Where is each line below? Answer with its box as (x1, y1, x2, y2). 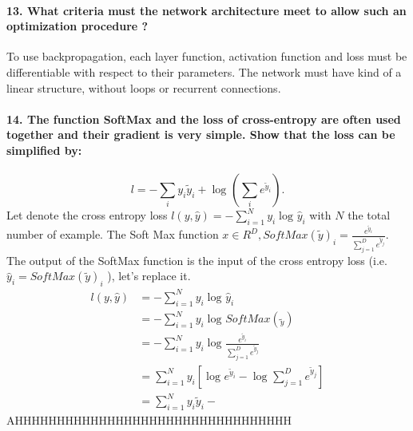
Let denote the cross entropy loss (6, 207, 168, 223)
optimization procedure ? (6, 18, 149, 34)
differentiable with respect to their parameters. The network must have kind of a (6, 63, 402, 80)
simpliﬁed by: (6, 141, 82, 158)
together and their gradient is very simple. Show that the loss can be (6, 126, 395, 143)
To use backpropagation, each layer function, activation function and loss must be (6, 48, 407, 65)
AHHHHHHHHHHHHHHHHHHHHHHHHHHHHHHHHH (6, 412, 292, 429)
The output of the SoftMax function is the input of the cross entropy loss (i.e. (6, 251, 387, 268)
